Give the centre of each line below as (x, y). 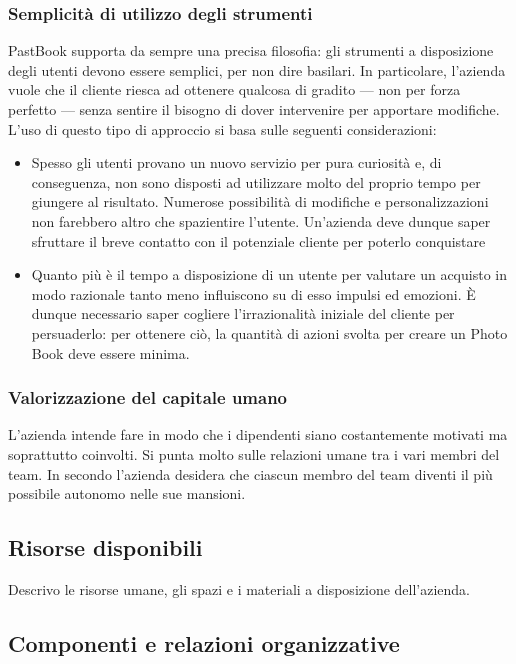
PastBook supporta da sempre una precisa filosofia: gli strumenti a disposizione (251, 50)
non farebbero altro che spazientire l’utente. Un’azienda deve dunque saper (261, 220)
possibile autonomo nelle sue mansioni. (127, 493)
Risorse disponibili (105, 547)
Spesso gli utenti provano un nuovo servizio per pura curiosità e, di (236, 162)
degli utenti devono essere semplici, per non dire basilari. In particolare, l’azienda (257, 69)
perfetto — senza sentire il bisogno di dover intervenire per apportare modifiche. (254, 109)
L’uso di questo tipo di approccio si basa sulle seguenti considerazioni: (222, 128)
